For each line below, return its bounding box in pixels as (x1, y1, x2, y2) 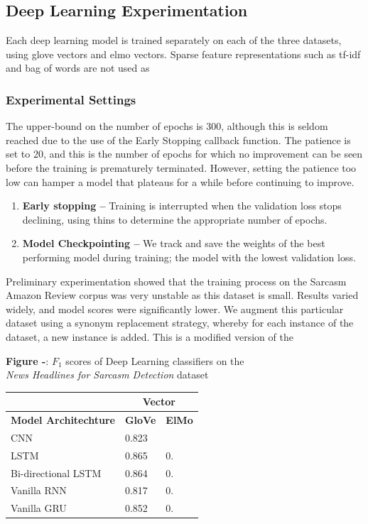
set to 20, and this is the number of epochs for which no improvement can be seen (6, 146, 363, 161)
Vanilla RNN (11, 483, 67, 498)
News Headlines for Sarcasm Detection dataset (6, 367, 209, 382)
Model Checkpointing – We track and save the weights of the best (22, 236, 325, 251)
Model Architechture (11, 413, 115, 427)
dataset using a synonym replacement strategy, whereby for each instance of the (6, 315, 354, 330)
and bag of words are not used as (6, 60, 150, 75)
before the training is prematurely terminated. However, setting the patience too (6, 160, 357, 175)
